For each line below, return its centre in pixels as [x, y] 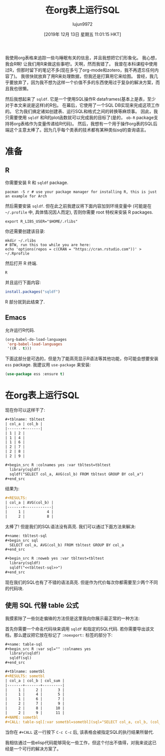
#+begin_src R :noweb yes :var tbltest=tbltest [55, 558]
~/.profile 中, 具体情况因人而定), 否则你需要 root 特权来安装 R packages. [79, 212]
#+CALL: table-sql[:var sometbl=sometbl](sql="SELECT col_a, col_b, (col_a [84, 722]
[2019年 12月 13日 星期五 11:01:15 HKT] [82, 34]
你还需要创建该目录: [25, 231]
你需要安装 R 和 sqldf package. [37, 182]
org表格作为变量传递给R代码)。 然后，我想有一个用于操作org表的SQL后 [85, 123]
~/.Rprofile [17, 253]
